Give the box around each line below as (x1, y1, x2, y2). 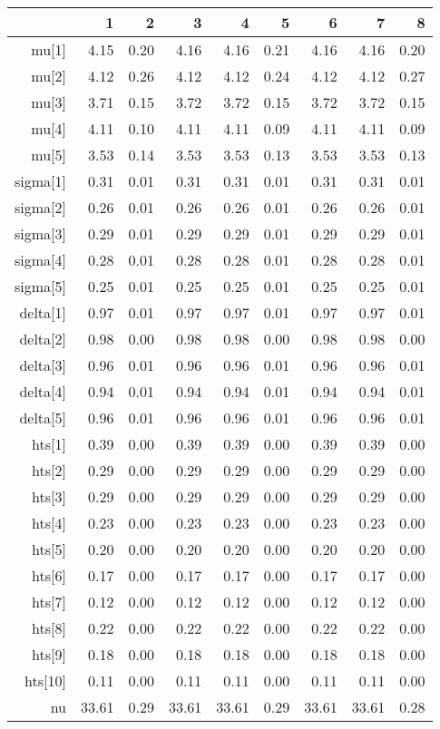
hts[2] (32, 460, 66, 481)
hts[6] (32, 565, 66, 586)
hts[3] (32, 486, 66, 507)
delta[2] (19, 328, 66, 349)
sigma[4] (15, 249, 66, 270)
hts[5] (32, 539, 66, 559)
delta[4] (19, 381, 66, 402)
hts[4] (32, 512, 66, 533)
